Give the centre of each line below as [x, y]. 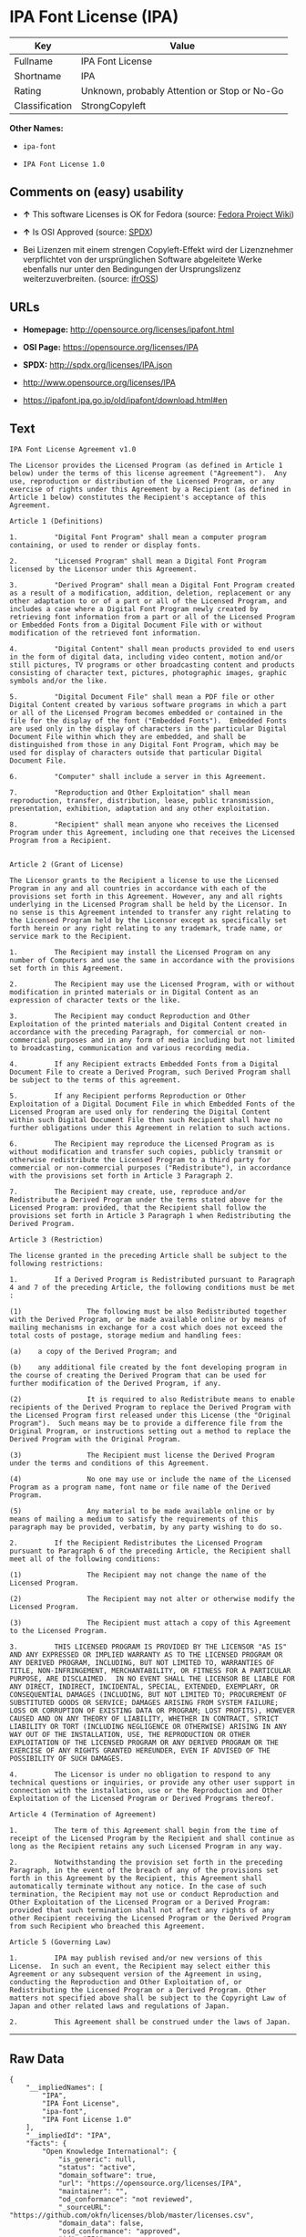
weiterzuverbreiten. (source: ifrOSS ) [91, 278]
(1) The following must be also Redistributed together [148, 1312]
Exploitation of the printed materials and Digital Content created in [148, 1025]
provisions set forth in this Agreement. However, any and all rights [146, 897]
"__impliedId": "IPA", [69, 2136]
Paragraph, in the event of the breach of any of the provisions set [144, 1871]
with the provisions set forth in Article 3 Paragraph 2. [122, 1176]
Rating [28, 90]
